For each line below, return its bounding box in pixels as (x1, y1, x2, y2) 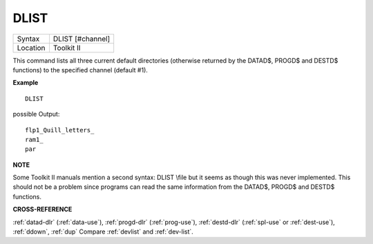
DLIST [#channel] (52, 34, 111, 43)
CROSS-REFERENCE (12, 205, 73, 214)
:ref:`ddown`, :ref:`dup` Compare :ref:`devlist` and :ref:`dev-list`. (12, 227, 193, 236)
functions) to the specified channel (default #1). (12, 65, 149, 74)
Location (17, 43, 46, 52)
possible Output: (12, 110, 60, 119)
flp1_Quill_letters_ (25, 126, 95, 134)
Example (12, 79, 39, 87)
